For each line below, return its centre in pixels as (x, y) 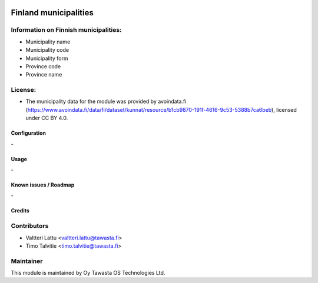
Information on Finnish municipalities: (66, 30)
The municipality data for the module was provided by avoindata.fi (106, 101)
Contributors (30, 226)
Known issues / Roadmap (43, 185)
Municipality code (47, 50)
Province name (44, 75)
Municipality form (47, 58)
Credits (20, 211)
